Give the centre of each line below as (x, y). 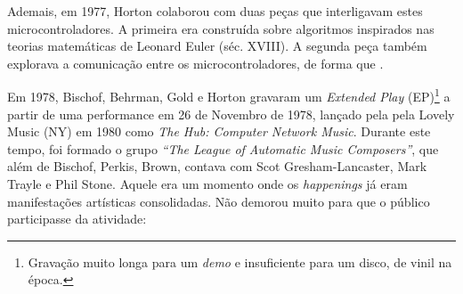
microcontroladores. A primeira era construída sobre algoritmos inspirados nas (221, 28)
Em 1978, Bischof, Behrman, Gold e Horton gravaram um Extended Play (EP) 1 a (229, 95)
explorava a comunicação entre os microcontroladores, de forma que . (195, 63)
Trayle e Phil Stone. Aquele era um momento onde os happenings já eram (207, 184)
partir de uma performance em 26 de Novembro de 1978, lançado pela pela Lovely (231, 114)
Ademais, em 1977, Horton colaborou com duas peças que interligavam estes (215, 11)
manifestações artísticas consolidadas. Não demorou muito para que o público (219, 201)
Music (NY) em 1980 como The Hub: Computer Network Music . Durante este (219, 131)
